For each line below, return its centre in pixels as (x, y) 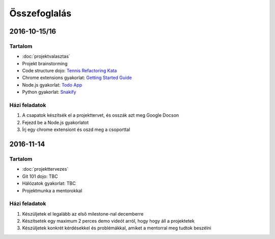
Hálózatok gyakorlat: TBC (49, 183)
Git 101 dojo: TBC (40, 176)
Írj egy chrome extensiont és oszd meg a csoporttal (76, 129)
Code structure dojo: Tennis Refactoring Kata (70, 71)
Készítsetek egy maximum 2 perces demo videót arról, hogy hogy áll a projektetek (108, 221)
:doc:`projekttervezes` (45, 169)
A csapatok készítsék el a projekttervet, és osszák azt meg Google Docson (101, 115)
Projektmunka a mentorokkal (52, 191)
